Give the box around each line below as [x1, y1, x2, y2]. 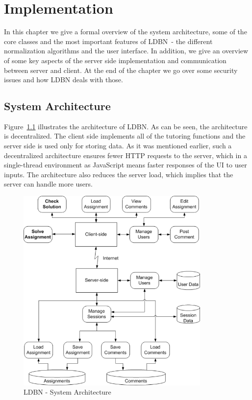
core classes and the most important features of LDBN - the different [4, 36, 213, 46]
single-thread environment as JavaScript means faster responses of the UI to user [4, 160, 247, 170]
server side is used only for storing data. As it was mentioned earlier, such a [4, 141, 232, 151]
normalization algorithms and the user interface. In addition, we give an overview [4, 46, 249, 56]
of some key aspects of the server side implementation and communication [4, 55, 227, 65]
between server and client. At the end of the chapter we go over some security [4, 65, 238, 75]
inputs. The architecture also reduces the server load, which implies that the [4, 169, 233, 179]
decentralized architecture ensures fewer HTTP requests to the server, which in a [4, 150, 247, 160]
